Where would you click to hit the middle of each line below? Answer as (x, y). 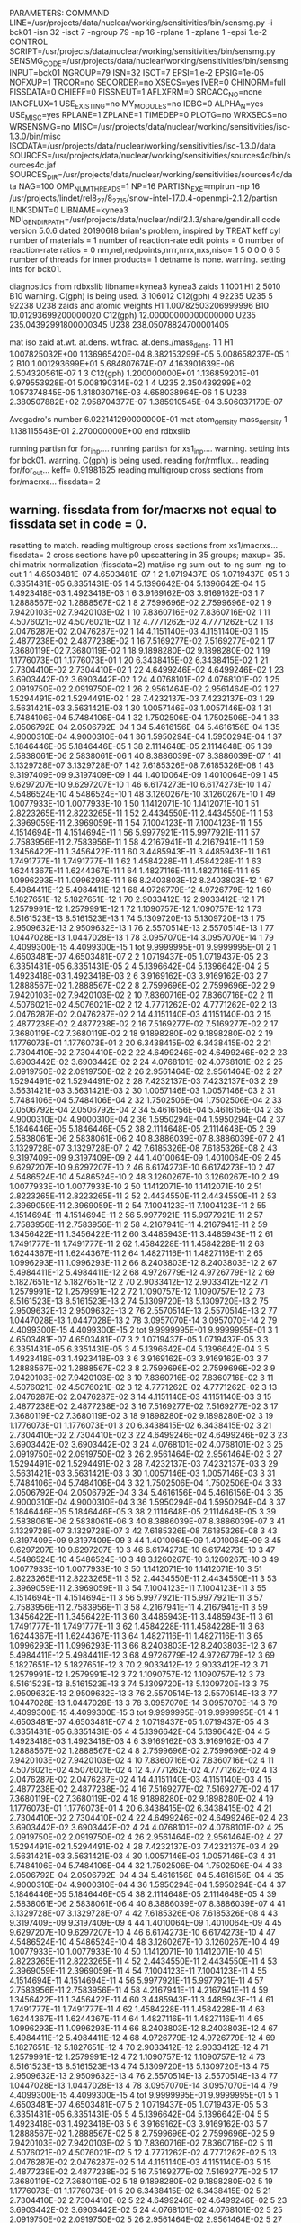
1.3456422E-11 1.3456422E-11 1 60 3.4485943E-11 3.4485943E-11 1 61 (140, 852)
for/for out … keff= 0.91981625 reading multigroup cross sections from (137, 470)
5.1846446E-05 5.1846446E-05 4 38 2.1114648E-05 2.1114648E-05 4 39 (143, 1894)
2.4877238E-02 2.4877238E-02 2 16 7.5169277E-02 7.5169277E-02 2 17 (144, 1024)
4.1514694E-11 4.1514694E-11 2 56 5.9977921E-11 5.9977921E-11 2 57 (136, 1215)
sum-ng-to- (268, 565)
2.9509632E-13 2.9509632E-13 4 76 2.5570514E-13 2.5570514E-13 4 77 (144, 2076)
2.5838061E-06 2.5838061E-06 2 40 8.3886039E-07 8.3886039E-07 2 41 (147, 1139)
